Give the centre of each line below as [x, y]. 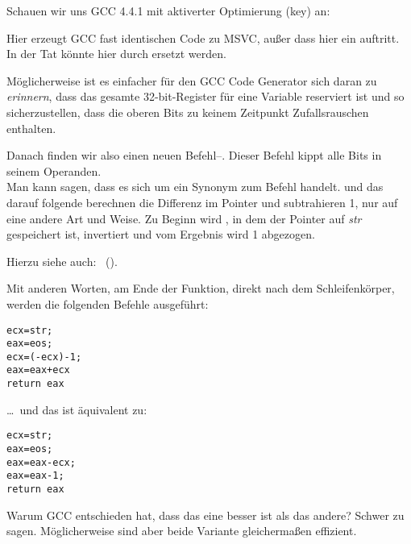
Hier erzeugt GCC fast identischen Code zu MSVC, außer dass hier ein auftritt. [203, 37]
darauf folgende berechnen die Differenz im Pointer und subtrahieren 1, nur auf [202, 202]
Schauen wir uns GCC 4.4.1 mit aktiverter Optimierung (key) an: [168, 10]
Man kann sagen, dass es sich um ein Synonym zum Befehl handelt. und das [195, 187]
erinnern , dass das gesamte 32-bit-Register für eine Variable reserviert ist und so [205, 96]
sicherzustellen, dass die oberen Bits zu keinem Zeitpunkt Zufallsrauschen [188, 112]
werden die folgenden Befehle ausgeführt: [108, 303]
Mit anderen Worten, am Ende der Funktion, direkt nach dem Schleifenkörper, [201, 288]
